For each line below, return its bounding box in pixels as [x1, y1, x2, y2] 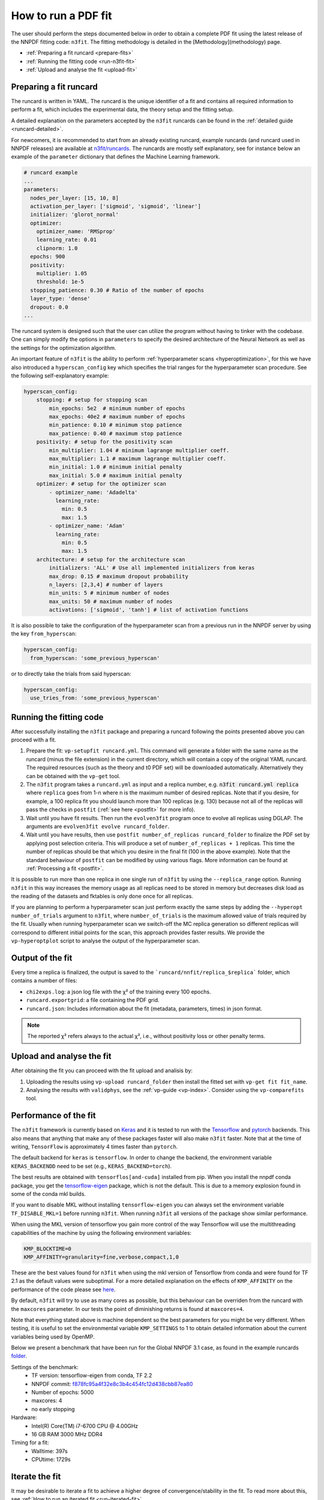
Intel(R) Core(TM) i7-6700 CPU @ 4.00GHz [31, 1422, 139, 1429]
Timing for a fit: [11, 1439, 49, 1446]
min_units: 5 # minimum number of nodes [49, 590, 170, 596]
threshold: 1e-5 [36, 278, 84, 285]
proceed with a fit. [11, 736, 56, 743]
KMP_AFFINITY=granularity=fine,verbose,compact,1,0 [23, 1253, 179, 1260]
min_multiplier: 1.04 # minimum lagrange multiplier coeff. [49, 447, 230, 454]
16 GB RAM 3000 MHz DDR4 [31, 1430, 103, 1438]
